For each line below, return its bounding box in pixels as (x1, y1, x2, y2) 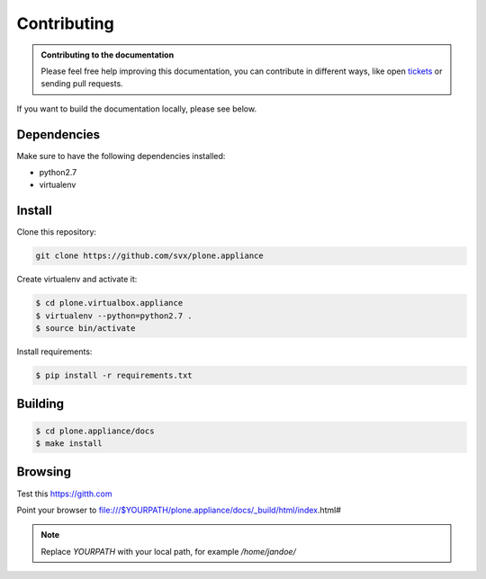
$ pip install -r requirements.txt (35, 370, 193, 381)
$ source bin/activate (35, 324, 136, 334)
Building (16, 396, 65, 412)
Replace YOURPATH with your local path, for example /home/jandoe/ (40, 546, 296, 557)
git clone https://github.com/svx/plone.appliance (35, 251, 265, 261)
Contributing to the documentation (40, 49, 175, 60)
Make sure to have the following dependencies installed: (16, 150, 226, 161)
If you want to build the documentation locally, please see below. (16, 103, 256, 114)
